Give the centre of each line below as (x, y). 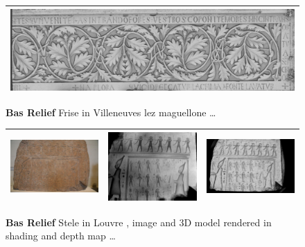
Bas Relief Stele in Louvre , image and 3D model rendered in (139, 222)
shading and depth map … (61, 236)
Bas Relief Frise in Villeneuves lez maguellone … (111, 112)
